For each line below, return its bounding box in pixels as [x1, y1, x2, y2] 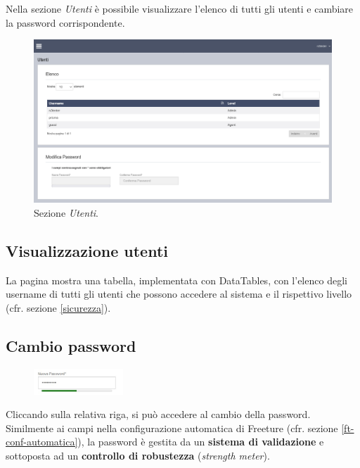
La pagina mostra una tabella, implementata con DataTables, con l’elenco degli [6, 272, 347, 287]
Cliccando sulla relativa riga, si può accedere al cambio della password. [6, 407, 311, 422]
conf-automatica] [6, 434, 78, 449]
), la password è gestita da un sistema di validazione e [77, 434, 324, 449]
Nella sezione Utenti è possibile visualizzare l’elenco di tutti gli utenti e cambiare [6, 1, 354, 15]
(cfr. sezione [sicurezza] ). [6, 301, 111, 315]
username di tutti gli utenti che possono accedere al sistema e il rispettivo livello [6, 286, 352, 301]
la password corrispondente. [6, 15, 125, 30]
